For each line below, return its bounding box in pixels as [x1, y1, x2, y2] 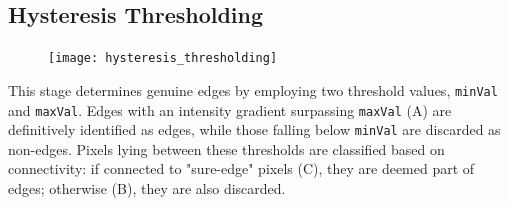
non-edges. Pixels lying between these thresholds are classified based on [8, 138, 445, 159]
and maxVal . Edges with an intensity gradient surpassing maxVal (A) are [8, 99, 452, 120]
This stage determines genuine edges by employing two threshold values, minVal [8, 79, 498, 100]
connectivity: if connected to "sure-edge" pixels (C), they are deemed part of [8, 158, 475, 179]
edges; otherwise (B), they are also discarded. [8, 178, 286, 199]
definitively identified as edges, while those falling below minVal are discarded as [8, 119, 501, 140]
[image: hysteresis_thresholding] [48, 51, 278, 66]
